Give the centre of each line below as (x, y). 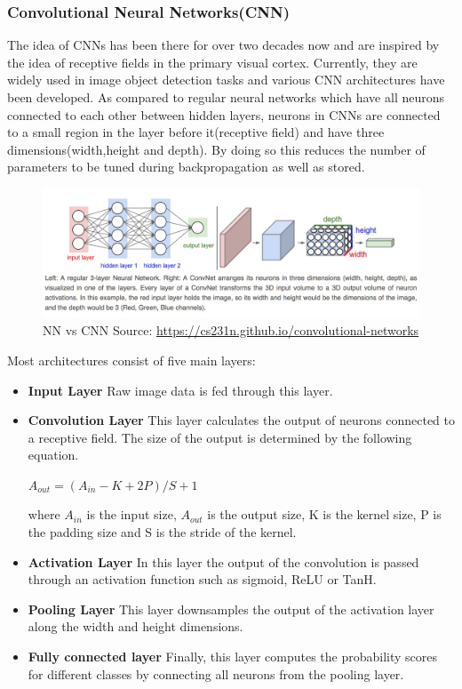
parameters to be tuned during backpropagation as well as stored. (186, 167)
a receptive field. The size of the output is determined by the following (220, 437)
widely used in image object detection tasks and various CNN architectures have (226, 80)
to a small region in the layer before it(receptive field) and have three (196, 132)
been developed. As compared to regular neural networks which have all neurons (226, 97)
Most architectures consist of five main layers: (131, 360)
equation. (53, 455)
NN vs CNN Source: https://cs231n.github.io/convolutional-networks (231, 330)
